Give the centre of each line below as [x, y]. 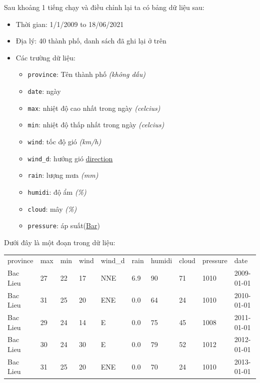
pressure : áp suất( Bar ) [64, 225]
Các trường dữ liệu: [45, 57]
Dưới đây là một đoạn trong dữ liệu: [60, 242]
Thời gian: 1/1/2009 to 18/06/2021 [70, 24]
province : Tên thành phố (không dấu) [86, 74]
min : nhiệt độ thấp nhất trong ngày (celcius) [96, 125]
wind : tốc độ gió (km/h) [64, 141]
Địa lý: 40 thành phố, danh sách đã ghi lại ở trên [91, 41]
